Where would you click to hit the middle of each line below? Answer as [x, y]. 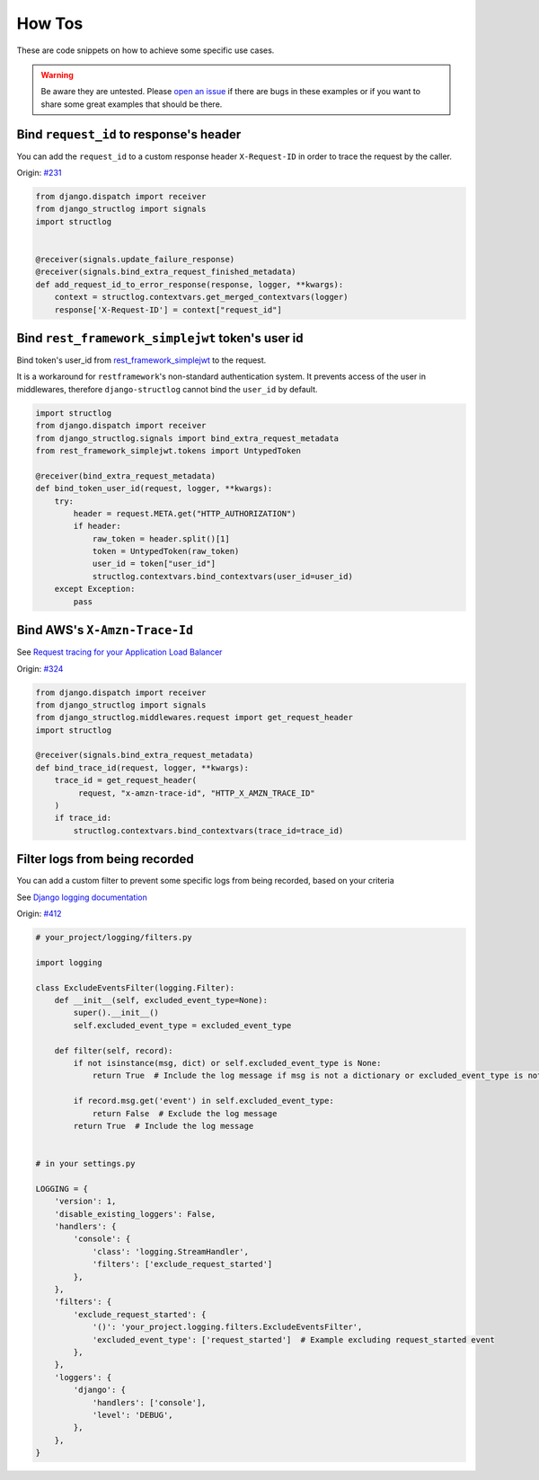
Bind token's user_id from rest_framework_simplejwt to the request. [141, 360]
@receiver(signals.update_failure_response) [135, 259]
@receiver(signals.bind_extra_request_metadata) [145, 755]
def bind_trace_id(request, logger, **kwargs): [142, 767]
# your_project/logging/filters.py [114, 938]
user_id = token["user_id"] [154, 564]
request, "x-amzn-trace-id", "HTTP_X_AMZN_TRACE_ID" [196, 793]
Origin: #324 [40, 668]
